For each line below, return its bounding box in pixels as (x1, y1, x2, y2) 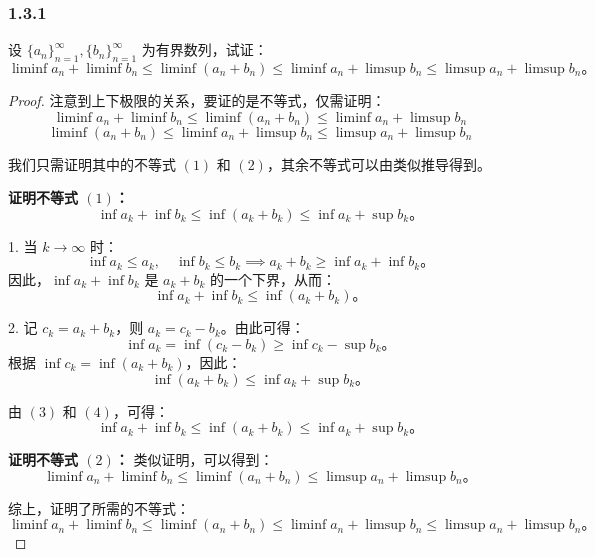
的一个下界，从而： (210, 268, 337, 289)
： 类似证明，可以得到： (114, 449, 274, 470)
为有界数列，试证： (141, 39, 268, 60)
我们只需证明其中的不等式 (8, 153, 176, 174)
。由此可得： (220, 317, 305, 338)
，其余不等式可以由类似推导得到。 (266, 153, 491, 174)
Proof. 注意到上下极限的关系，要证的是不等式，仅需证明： (8, 90, 386, 111)
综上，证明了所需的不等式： (8, 497, 190, 518)
